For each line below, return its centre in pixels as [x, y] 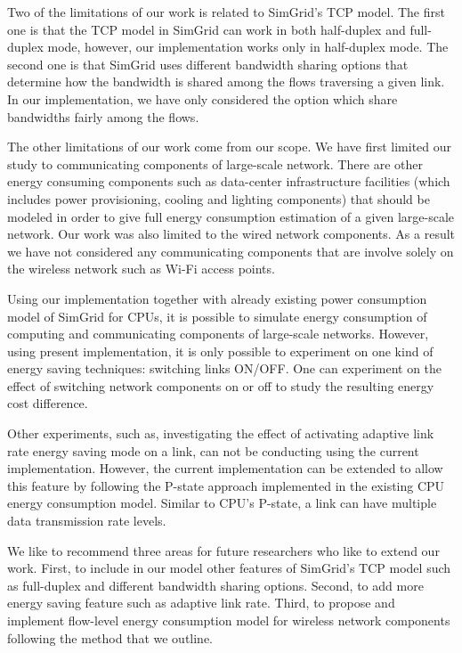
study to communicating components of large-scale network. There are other [215, 163]
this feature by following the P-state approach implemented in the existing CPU [226, 485]
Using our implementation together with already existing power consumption [217, 298]
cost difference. [48, 403]
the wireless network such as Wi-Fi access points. [141, 269]
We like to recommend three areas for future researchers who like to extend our [223, 550]
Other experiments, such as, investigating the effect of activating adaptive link [221, 433]
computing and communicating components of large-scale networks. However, [218, 334]
